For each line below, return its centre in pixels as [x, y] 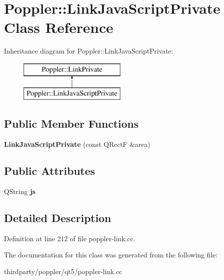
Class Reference [59, 27]
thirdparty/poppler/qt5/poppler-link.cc [63, 271]
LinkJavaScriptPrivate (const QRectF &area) [77, 144]
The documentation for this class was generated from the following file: [111, 255]
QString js [20, 191]
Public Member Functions [71, 124]
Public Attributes [50, 171]
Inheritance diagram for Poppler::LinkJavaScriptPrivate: [89, 51]
